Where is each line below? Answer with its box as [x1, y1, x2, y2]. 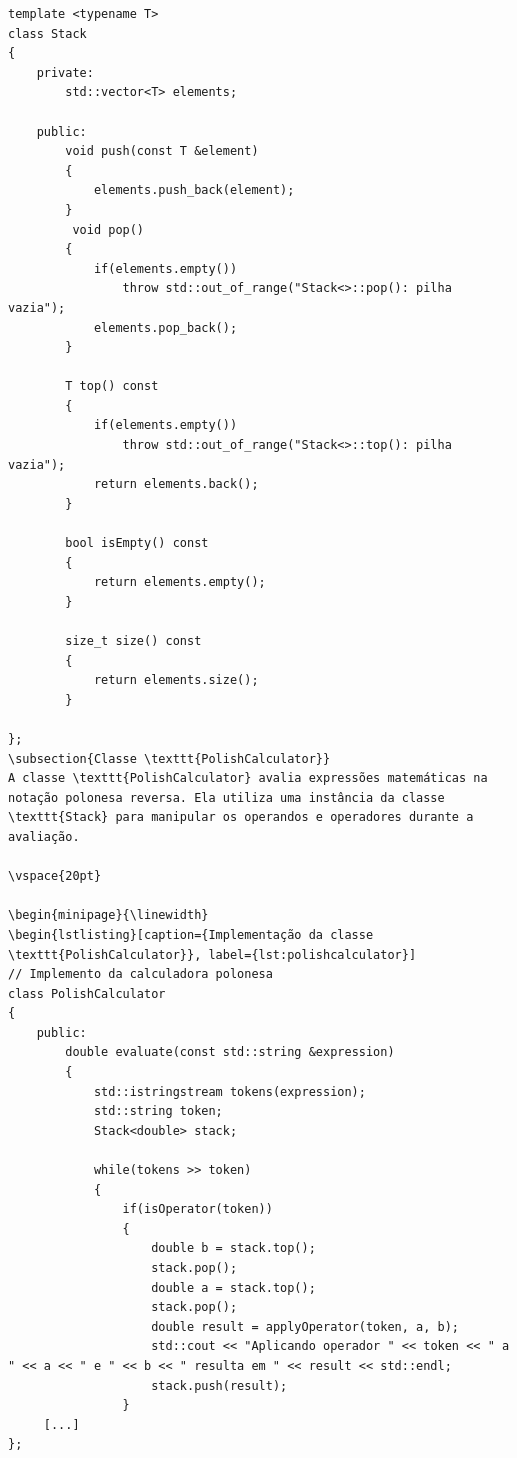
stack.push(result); [151, 1378, 288, 1393]
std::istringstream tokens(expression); [93, 1084, 366, 1099]
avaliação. [8, 829, 80, 844]
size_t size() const [65, 634, 202, 648]
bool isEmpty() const [65, 536, 209, 551]
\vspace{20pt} [8, 869, 102, 884]
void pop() [72, 222, 145, 237]
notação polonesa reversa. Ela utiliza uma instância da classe [8, 790, 445, 805]
